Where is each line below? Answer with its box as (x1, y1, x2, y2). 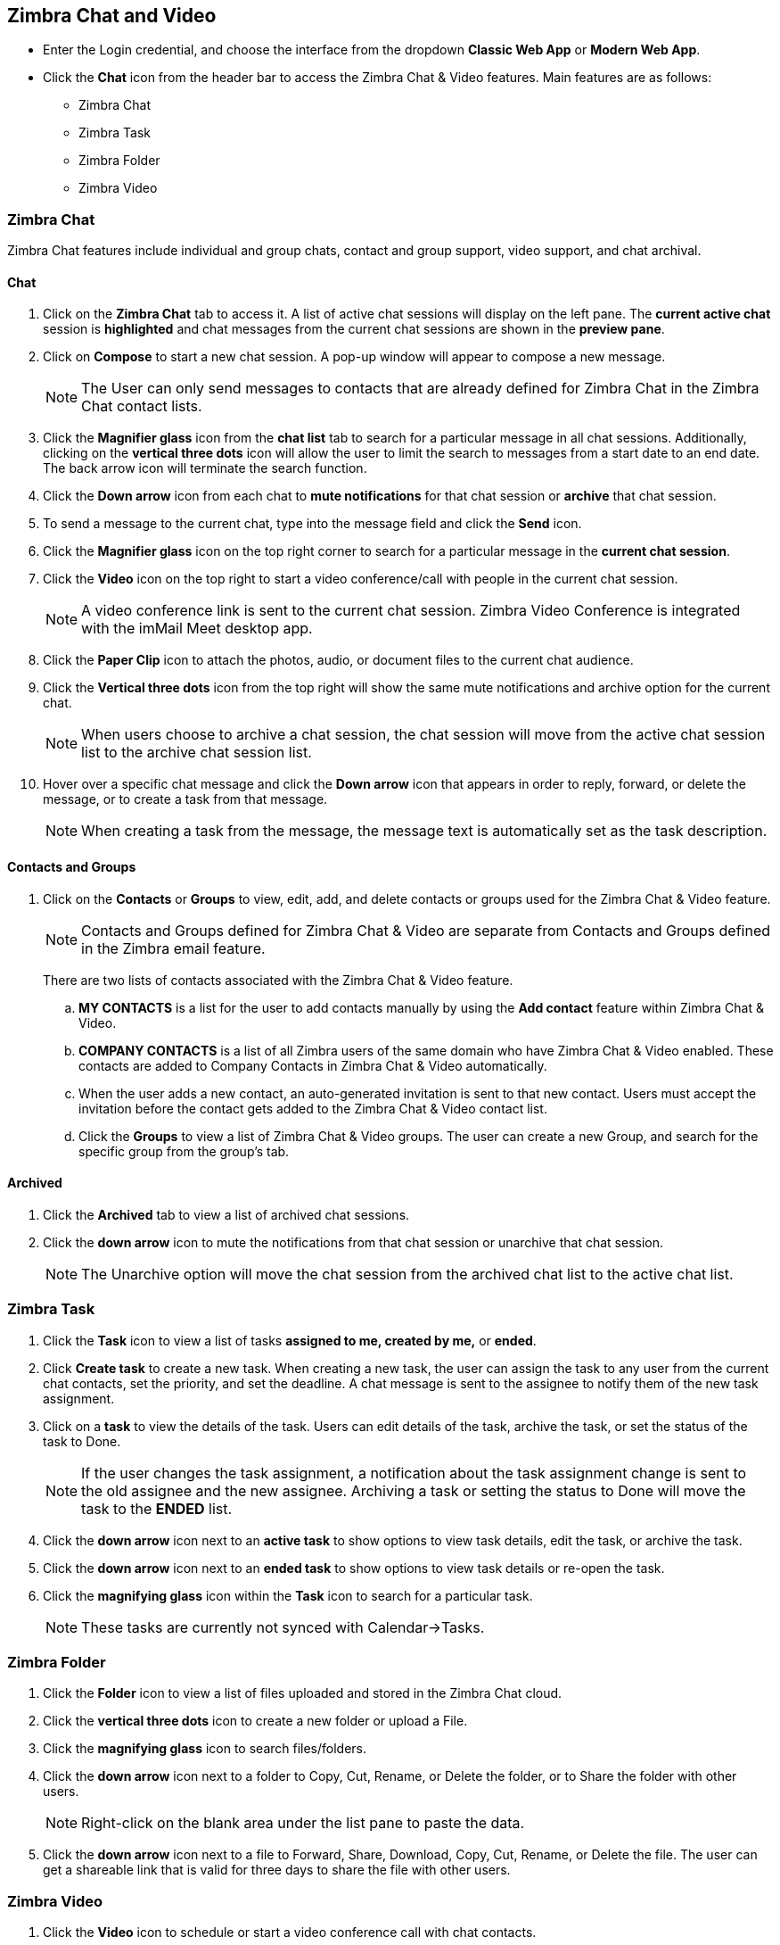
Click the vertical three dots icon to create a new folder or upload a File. (43, 1713, 468, 1729)
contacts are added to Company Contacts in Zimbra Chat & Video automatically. (78, 1057, 547, 1073)
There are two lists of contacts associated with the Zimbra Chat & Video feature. (43, 972, 513, 988)
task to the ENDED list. (81, 1499, 233, 1518)
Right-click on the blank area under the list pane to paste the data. (81, 1814, 525, 1833)
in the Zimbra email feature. (81, 939, 266, 957)
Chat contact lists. (81, 397, 202, 416)
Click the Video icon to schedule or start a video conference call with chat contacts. (43, 1924, 537, 1941)
